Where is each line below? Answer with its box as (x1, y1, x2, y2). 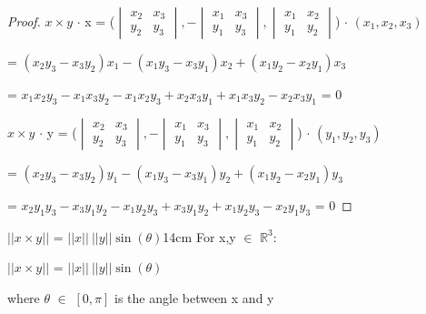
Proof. (7, 12, 41, 30)
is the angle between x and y (114, 288, 274, 307)
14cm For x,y (163, 227, 236, 246)
